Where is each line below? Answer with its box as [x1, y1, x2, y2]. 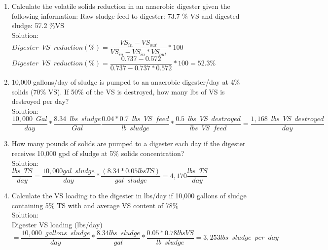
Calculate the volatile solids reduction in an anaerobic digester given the [11, 1, 230, 11]
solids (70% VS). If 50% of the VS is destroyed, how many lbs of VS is [11, 86, 225, 96]
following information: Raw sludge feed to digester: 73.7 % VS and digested [11, 10, 240, 21]
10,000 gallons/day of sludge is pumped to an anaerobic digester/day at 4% [11, 76, 240, 87]
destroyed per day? [11, 96, 69, 106]
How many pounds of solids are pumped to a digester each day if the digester [11, 138, 246, 149]
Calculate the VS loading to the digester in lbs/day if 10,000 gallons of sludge [11, 190, 247, 201]
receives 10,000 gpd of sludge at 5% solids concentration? [11, 148, 184, 158]
